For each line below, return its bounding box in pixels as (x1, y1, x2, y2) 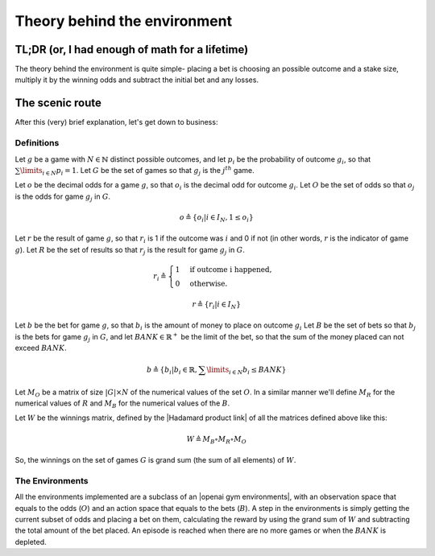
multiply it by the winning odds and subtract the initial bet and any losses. (14, 75, 259, 84)
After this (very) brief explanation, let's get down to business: (14, 117, 218, 127)
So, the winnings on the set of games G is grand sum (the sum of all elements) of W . (14, 455, 296, 465)
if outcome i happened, (189, 265, 272, 274)
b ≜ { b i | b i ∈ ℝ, (146, 365, 197, 376)
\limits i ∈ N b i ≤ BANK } (206, 365, 287, 376)
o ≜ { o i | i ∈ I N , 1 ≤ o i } (179, 212, 254, 224)
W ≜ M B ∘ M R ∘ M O (186, 435, 247, 446)
